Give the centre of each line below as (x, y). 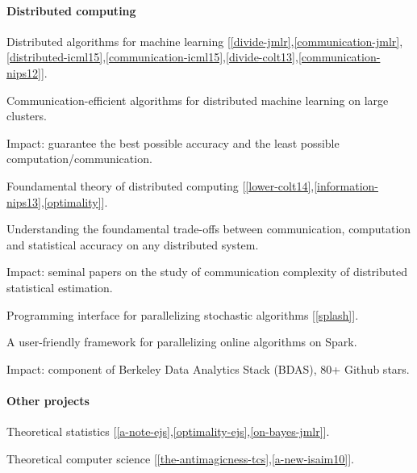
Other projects (48, 400)
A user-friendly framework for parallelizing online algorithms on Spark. (182, 342)
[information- (346, 185)
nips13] (24, 201)
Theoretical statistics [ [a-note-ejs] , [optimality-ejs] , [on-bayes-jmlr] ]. (168, 431)
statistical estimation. (60, 287)
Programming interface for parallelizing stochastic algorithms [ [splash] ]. (183, 314)
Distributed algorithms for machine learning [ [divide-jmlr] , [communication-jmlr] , (205, 41)
